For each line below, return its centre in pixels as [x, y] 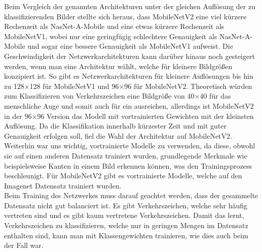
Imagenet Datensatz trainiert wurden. [63, 185]
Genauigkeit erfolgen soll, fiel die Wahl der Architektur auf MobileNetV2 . [118, 135]
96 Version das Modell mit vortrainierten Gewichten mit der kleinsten [145, 116]
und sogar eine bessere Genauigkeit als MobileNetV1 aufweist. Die [130, 46]
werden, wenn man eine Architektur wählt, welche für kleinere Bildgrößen [118, 66]
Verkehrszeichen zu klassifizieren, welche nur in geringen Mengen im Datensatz [126, 225]
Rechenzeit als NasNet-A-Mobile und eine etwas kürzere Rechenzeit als [114, 26]
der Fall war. [24, 245]
